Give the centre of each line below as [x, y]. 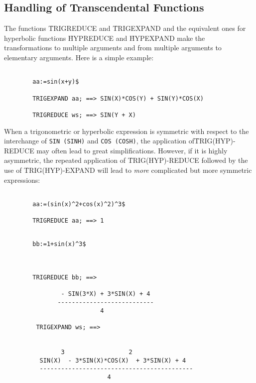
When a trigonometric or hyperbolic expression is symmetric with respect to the [127, 131]
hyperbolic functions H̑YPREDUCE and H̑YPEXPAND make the [105, 38]
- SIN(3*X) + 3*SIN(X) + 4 [106, 294]
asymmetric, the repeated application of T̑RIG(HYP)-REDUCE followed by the [126, 160]
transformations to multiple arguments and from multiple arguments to [113, 48]
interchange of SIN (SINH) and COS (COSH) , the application [95, 141]
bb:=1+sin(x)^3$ [59, 244]
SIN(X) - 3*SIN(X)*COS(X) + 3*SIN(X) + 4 [113, 360]
